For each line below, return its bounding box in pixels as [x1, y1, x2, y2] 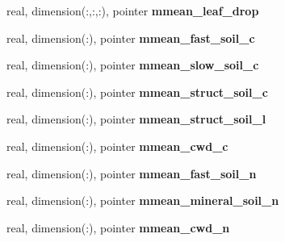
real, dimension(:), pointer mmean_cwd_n [6, 219, 230, 236]
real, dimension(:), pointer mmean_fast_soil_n [6, 165, 257, 181]
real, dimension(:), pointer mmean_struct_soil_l [6, 111, 266, 127]
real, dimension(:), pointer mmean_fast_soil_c [6, 29, 255, 46]
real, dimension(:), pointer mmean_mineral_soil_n [6, 192, 279, 209]
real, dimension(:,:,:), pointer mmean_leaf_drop [6, 2, 259, 19]
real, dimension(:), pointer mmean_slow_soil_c [6, 56, 259, 73]
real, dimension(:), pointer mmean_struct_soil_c [6, 83, 268, 100]
